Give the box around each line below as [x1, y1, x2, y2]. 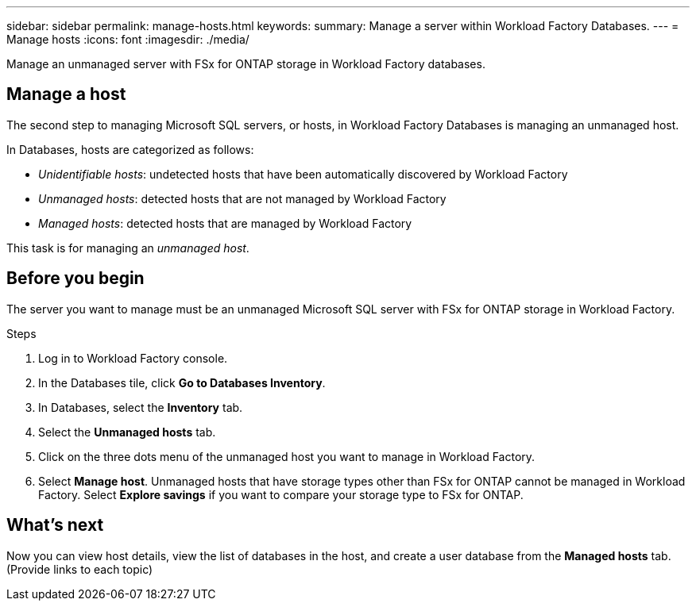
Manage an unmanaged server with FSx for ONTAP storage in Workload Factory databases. [6, 57, 485, 71]
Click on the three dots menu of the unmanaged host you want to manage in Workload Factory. [38, 449, 536, 463]
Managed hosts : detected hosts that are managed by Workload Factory [38, 216, 412, 230]
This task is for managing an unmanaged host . [6, 240, 249, 255]
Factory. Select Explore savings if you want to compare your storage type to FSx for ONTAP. [38, 487, 524, 501]
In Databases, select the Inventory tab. [38, 400, 243, 414]
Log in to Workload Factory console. [38, 351, 228, 365]
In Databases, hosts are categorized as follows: [6, 142, 254, 156]
